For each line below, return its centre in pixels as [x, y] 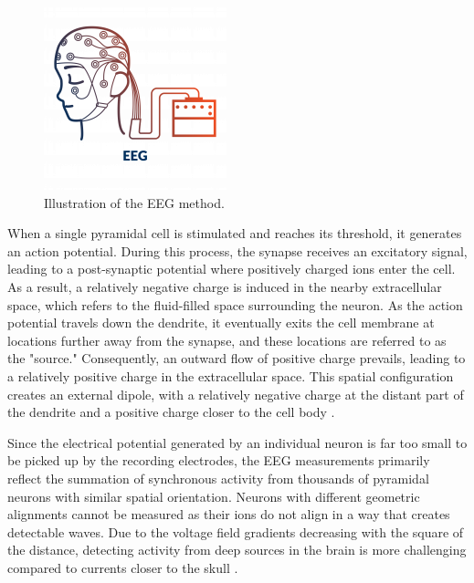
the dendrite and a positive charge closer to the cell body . [171, 412]
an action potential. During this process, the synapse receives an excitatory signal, [237, 250]
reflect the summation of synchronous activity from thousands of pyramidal [218, 478]
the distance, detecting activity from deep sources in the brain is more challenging [237, 550]
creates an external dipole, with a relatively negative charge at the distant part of [236, 394]
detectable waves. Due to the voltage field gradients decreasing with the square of [236, 531]
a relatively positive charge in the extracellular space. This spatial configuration [231, 375]
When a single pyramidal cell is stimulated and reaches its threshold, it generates [235, 233]
